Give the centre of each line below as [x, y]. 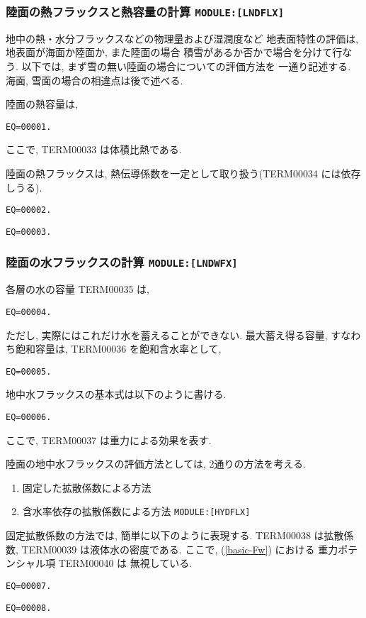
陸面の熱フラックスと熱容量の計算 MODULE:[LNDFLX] [145, 11]
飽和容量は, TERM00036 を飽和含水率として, [118, 349]
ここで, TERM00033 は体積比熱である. [94, 149]
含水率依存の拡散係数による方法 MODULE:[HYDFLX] [136, 511]
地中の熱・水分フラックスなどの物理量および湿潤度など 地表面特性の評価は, [182, 38]
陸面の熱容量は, [42, 104]
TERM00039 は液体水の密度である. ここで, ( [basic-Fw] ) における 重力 [180, 549]
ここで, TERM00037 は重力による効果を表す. [109, 440]
